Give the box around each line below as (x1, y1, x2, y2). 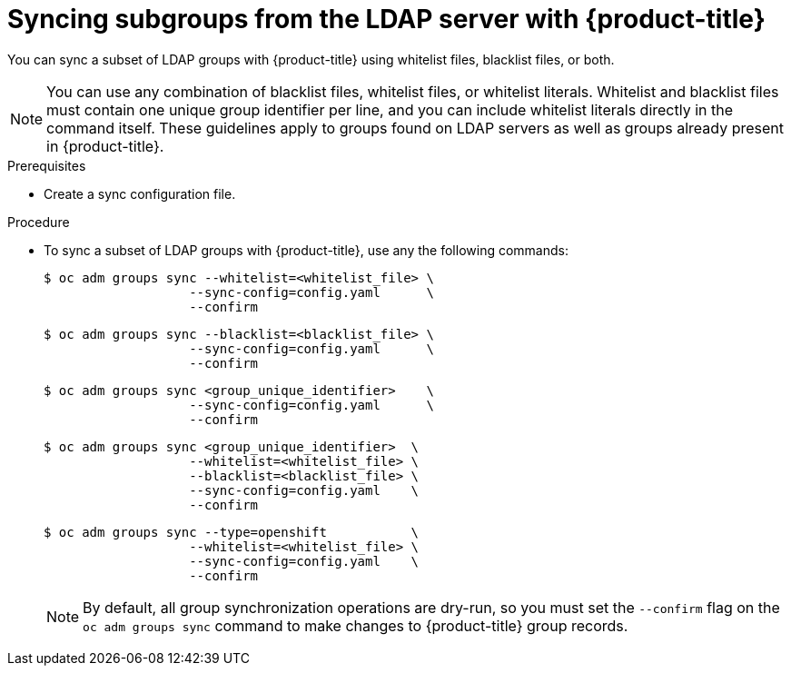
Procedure (7, 213, 70, 230)
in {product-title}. (46, 136, 164, 155)
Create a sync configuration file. (44, 185, 236, 202)
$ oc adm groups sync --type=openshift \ (44, 524, 420, 539)
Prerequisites (7, 157, 86, 173)
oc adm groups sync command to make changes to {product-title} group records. (83, 616, 628, 635)
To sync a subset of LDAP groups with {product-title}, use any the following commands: (44, 242, 569, 258)
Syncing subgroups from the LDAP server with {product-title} (7, 4, 766, 35)
